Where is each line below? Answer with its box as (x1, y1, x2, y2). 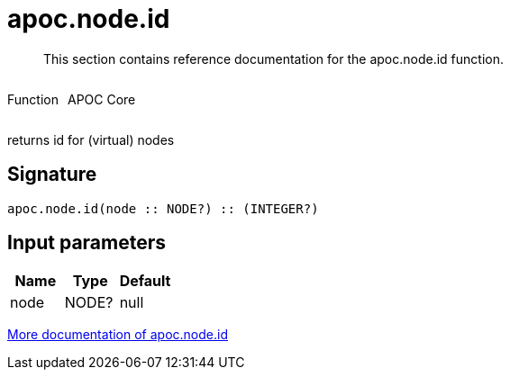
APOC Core (67, 91, 136, 107)
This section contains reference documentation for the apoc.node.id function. (43, 50, 504, 67)
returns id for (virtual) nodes (7, 131, 175, 148)
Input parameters (7, 231, 167, 255)
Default (119, 272, 171, 291)
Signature (7, 163, 97, 186)
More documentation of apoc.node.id (7, 327, 228, 343)
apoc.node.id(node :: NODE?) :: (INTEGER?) (7, 201, 319, 216)
